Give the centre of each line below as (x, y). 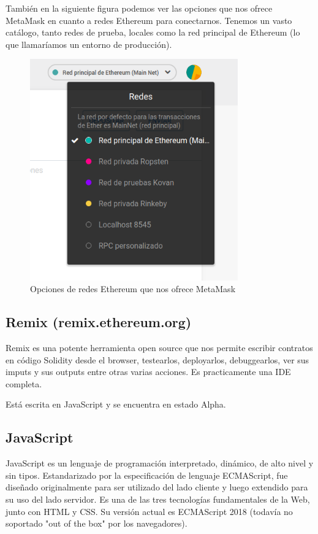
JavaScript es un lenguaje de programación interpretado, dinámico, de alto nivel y (160, 463)
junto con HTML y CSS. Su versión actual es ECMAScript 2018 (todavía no (149, 511)
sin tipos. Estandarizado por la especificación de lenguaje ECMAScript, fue (147, 475)
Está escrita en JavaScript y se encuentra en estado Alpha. (116, 404)
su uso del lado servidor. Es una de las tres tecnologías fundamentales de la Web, (158, 499)
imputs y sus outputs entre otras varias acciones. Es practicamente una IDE (148, 372)
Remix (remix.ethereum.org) (99, 322)
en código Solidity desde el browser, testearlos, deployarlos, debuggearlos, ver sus (157, 359)
